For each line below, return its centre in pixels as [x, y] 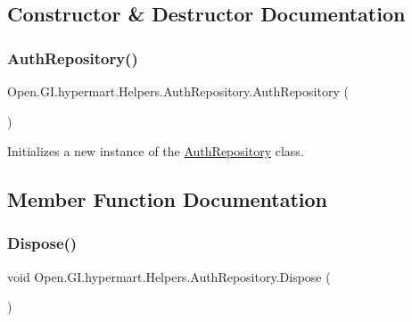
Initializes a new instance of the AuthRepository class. [156, 151]
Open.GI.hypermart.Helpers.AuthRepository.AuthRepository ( [178, 91]
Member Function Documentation [168, 199]
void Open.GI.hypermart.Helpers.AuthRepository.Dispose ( [169, 276]
